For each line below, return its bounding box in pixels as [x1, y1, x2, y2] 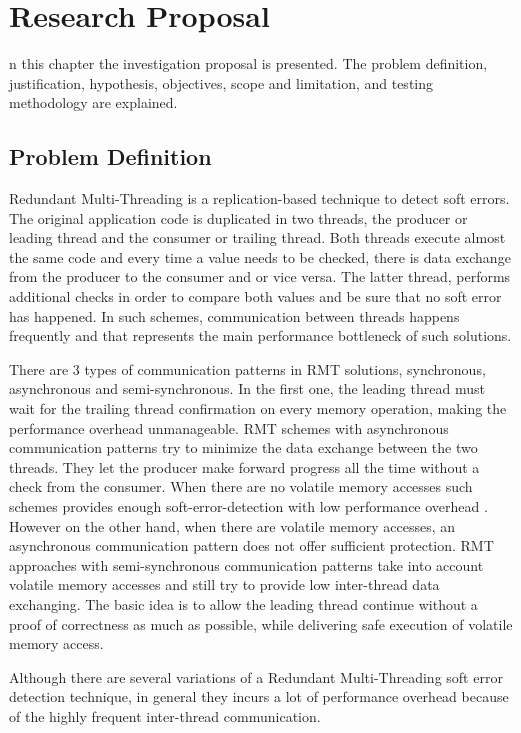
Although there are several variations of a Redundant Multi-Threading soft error [9, 666, 503, 687]
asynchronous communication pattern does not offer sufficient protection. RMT [9, 535, 494, 556]
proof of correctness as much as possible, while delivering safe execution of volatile [9, 613, 513, 634]
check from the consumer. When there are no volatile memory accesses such [9, 476, 473, 497]
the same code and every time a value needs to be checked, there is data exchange [9, 246, 511, 267]
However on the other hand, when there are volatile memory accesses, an [9, 515, 456, 536]
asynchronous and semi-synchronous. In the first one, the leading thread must [9, 378, 485, 399]
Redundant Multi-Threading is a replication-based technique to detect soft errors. [9, 188, 510, 209]
